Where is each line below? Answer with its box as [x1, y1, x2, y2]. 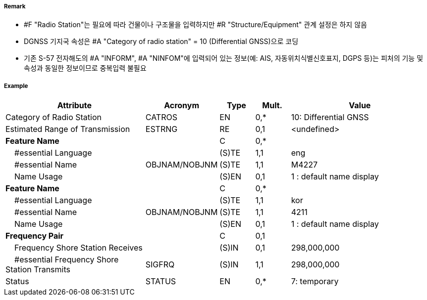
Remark [4, 3, 26, 10]
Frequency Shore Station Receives [14, 243, 143, 253]
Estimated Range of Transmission [5, 124, 130, 134]
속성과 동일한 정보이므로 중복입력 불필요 [24, 64, 147, 73]
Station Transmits [5, 264, 70, 275]
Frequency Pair [5, 231, 64, 241]
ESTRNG [145, 124, 178, 134]
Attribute [57, 100, 92, 111]
